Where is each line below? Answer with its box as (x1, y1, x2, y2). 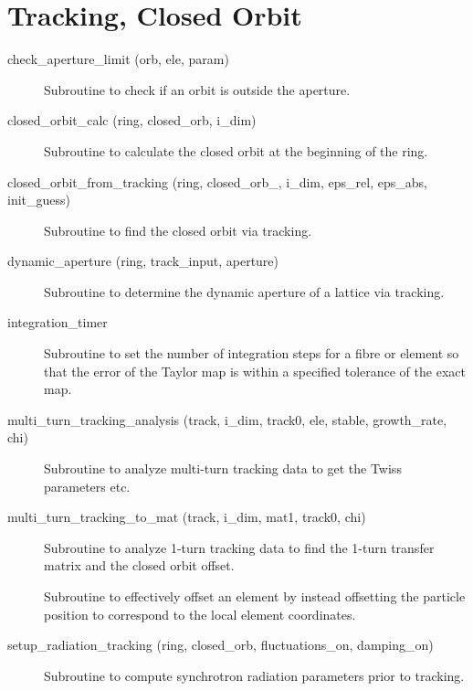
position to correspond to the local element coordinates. (44, 604, 356, 623)
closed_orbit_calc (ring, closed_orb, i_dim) (7, 111, 257, 130)
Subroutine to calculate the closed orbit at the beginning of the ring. (44, 141, 428, 160)
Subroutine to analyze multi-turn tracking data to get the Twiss (44, 459, 402, 478)
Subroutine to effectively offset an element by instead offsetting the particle (44, 587, 466, 605)
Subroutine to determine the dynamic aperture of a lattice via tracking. (44, 282, 445, 301)
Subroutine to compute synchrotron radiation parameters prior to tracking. (44, 665, 465, 685)
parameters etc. (44, 476, 131, 495)
